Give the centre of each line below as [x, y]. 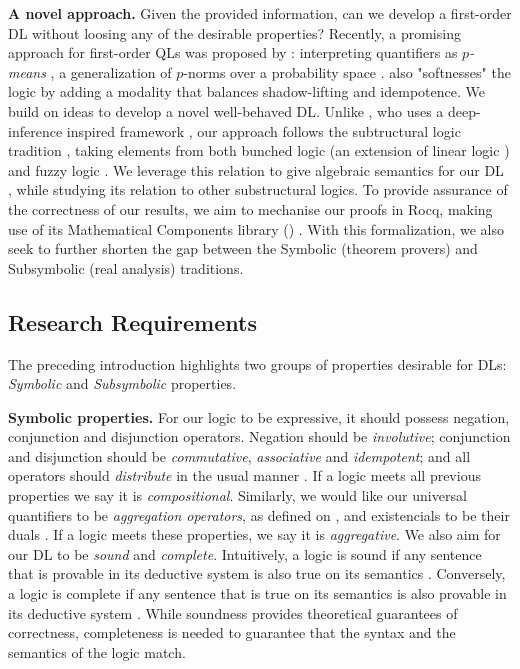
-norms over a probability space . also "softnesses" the [347, 71]
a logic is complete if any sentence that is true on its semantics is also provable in [257, 593]
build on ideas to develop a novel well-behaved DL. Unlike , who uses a [226, 110]
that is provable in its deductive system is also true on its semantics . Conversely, [257, 573]
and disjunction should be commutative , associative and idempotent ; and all [239, 455]
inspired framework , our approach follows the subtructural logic [263, 130]
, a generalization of [111, 71]
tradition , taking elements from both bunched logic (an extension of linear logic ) [259, 150]
